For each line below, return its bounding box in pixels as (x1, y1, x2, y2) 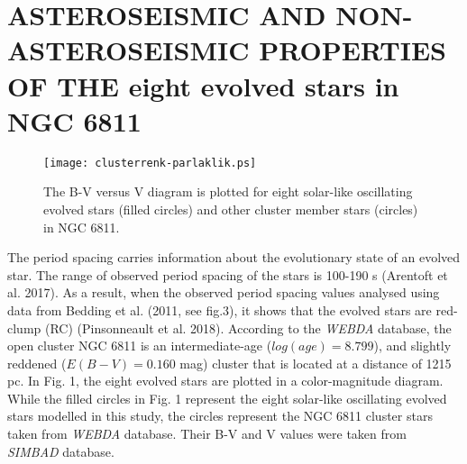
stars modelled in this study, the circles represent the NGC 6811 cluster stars (7, 406, 433, 425)
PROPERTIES (259, 32, 446, 68)
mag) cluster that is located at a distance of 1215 (179, 353, 452, 372)
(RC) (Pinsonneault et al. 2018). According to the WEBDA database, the (44, 318, 452, 337)
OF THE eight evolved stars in (7, 67, 399, 104)
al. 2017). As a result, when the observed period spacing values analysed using (7, 283, 440, 302)
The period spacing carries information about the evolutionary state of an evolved (7, 248, 461, 267)
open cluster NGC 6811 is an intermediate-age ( (7, 336, 272, 355)
